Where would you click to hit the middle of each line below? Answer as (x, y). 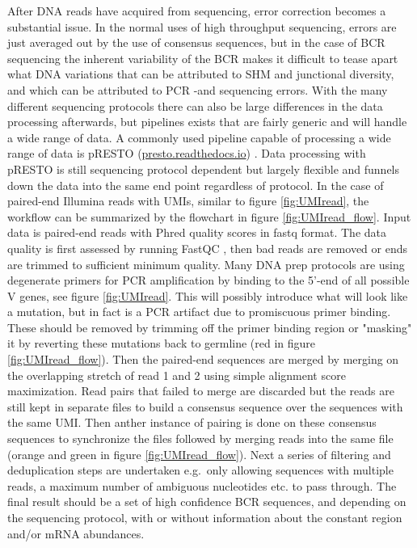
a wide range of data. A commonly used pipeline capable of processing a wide (199, 137)
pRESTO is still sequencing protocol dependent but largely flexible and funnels (203, 169)
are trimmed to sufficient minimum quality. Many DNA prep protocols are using (206, 264)
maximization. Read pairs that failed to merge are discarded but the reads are (201, 391)
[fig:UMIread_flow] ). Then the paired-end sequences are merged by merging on (203, 359)
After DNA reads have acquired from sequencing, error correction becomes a (197, 11)
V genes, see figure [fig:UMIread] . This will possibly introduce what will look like (208, 295)
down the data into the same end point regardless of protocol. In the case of (196, 185)
